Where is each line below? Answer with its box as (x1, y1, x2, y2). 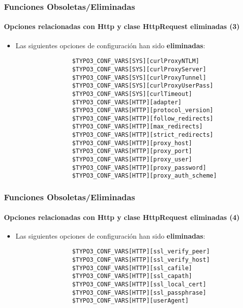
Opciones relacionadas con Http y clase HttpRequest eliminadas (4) (4, 212, 240, 222)
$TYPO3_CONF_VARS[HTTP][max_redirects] (72, 123, 203, 130)
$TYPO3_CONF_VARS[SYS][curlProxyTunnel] (72, 74, 207, 81)
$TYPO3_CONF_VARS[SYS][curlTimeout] (72, 90, 192, 97)
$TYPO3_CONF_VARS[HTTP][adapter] (72, 98, 182, 106)
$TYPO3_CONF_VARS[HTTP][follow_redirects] (72, 115, 213, 122)
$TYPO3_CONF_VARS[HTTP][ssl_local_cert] (72, 280, 207, 288)
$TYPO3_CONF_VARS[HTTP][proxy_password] (72, 164, 207, 171)
